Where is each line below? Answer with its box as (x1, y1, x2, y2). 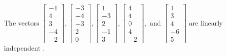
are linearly (189, 17, 223, 28)
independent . (4, 43, 45, 53)
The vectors (4, 17, 39, 28)
